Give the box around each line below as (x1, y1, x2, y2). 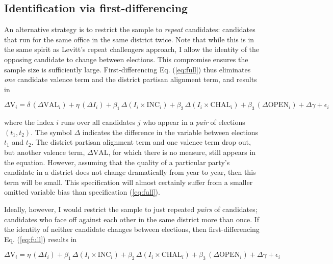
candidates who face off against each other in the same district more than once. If (4, 214, 260, 224)
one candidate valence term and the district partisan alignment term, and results (4, 74, 257, 85)
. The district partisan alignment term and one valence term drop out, (31, 137, 251, 147)
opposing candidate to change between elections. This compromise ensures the (4, 54, 248, 64)
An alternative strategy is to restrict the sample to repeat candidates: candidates (4, 24, 255, 35)
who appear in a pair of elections (143, 117, 245, 127)
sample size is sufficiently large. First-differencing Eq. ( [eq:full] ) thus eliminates (4, 64, 251, 74)
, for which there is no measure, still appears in (108, 146, 256, 157)
